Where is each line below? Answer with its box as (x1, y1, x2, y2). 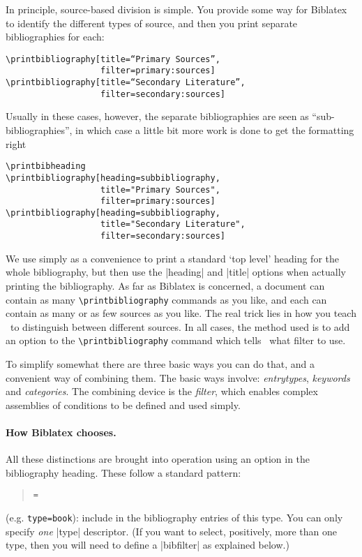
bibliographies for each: (6, 29, 105, 44)
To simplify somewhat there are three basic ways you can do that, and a (6, 357, 315, 371)
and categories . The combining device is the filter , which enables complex (6, 384, 318, 399)
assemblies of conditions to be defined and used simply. (6, 397, 241, 412)
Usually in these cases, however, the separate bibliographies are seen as (6, 109, 309, 124)
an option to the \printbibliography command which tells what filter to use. (6, 333, 346, 348)
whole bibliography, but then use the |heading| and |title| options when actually (6, 265, 346, 279)
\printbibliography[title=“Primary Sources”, (6, 54, 220, 64)
